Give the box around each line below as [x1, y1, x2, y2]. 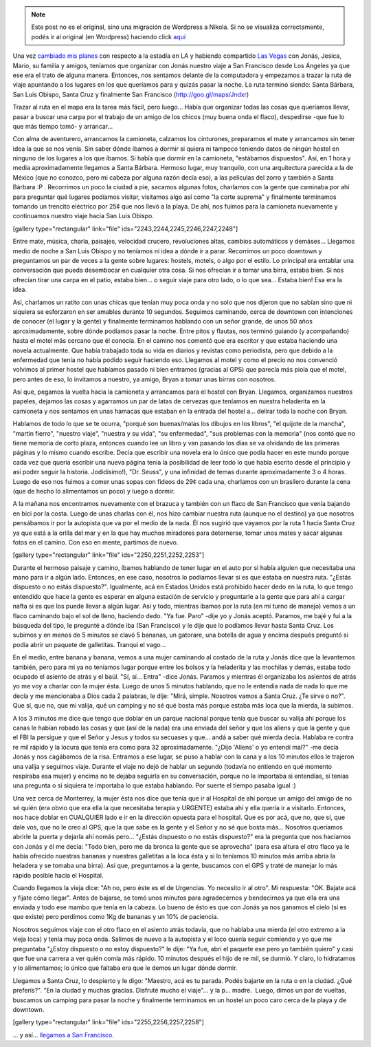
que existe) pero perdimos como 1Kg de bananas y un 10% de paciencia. [12, 913, 219, 921]
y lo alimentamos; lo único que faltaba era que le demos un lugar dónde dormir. [12, 964, 238, 972]
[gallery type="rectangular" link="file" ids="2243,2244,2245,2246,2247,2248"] [12, 224, 238, 233]
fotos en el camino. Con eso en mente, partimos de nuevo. [12, 538, 179, 547]
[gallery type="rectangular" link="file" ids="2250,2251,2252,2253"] [12, 551, 205, 559]
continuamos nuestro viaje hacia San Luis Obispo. [12, 212, 155, 220]
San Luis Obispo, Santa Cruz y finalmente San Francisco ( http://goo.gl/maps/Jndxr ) [12, 90, 249, 98]
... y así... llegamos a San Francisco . [12, 1030, 115, 1039]
